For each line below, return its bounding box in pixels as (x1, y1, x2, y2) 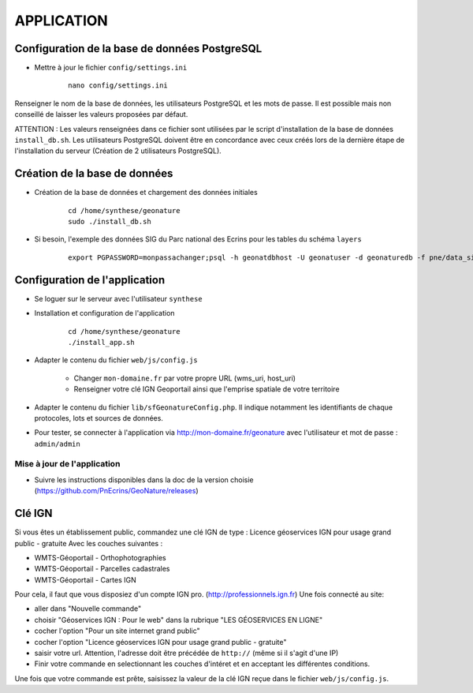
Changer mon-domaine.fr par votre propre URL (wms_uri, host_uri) (73, 373, 296, 383)
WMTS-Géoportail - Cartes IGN (34, 575, 137, 584)
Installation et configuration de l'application (34, 309, 175, 318)
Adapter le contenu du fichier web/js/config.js (34, 355, 198, 365)
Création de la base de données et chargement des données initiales (34, 188, 258, 197)
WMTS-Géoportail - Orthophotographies (34, 553, 167, 562)
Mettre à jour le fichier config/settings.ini (34, 63, 188, 73)
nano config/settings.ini (68, 81, 169, 90)
